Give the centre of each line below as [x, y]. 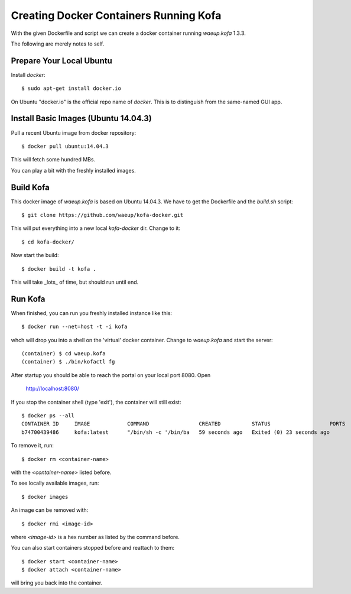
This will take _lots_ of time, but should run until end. [75, 282]
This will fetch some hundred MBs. [53, 160]
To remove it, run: [32, 446]
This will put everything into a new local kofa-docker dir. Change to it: [95, 228]
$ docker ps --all [48, 416]
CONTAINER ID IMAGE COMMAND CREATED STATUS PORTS [183, 424]
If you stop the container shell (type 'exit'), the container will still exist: [96, 402]
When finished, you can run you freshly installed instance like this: [92, 313]
